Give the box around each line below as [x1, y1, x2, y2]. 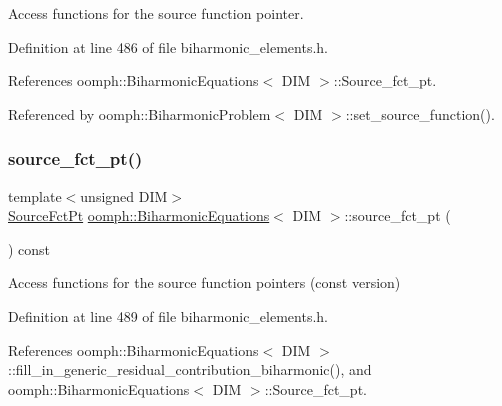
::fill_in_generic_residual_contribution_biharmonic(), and [8, 359, 372, 380]
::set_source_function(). [345, 103, 495, 124]
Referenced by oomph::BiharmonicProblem [8, 103, 271, 124]
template [8, 185, 62, 206]
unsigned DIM [80, 185, 168, 206]
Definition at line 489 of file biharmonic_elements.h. [8, 305, 328, 326]
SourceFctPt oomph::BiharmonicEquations [8, 205, 270, 226]
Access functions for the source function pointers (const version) [8, 272, 401, 293]
